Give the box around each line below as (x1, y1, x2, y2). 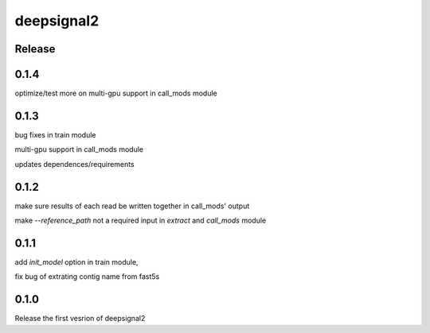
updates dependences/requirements (14, 159, 135, 168)
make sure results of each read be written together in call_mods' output (14, 201, 250, 211)
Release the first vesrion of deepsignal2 (14, 314, 146, 323)
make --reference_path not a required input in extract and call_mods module (14, 215, 267, 226)
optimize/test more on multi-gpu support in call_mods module (14, 88, 218, 99)
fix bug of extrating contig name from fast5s (14, 272, 160, 281)
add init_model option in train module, (14, 257, 139, 266)
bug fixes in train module (14, 130, 96, 139)
